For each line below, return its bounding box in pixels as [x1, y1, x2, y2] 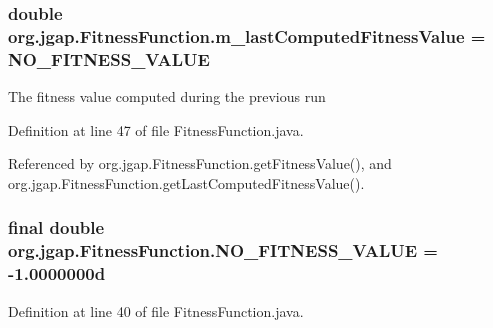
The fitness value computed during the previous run [8, 86, 326, 107]
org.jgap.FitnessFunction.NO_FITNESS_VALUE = [8, 238, 438, 263]
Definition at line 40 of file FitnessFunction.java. [8, 300, 304, 321]
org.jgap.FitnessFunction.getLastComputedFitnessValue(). [8, 172, 365, 193]
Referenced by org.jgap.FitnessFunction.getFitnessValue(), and [8, 153, 392, 174]
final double [8, 215, 105, 240]
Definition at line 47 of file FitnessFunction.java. [8, 119, 304, 140]
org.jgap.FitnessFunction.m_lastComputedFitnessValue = [8, 23, 486, 48]
